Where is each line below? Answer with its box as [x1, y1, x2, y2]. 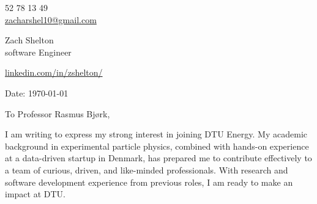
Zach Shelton [5, 34, 54, 46]
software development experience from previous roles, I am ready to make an [5, 175, 293, 188]
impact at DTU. [5, 188, 65, 200]
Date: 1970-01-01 [5, 86, 69, 99]
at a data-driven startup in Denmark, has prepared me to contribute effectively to [5, 151, 312, 164]
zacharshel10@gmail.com [5, 13, 97, 26]
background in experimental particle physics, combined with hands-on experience [5, 139, 309, 152]
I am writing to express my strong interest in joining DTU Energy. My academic [5, 128, 307, 140]
